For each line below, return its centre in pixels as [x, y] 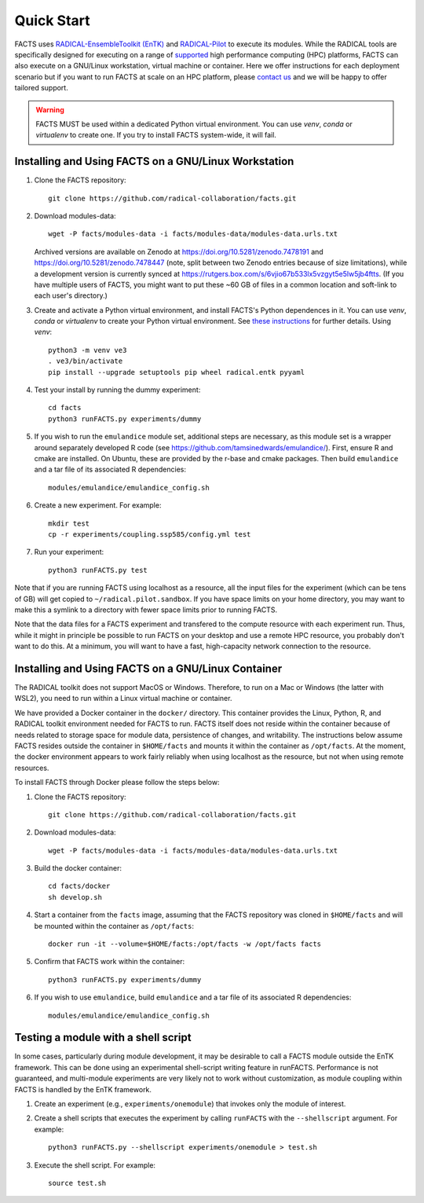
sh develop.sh [75, 897]
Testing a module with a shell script [103, 1038]
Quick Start [52, 20]
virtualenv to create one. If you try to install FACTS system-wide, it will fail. [156, 135]
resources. [32, 768]
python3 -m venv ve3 [88, 350]
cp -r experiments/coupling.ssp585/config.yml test [150, 534]
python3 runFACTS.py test [98, 570]
